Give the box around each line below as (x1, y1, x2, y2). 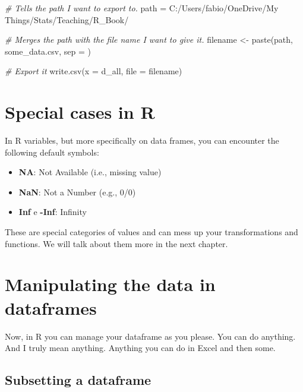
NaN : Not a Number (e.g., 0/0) (18, 185, 136, 198)
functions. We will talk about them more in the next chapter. (5, 237, 228, 249)
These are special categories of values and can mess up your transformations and (5, 226, 298, 238)
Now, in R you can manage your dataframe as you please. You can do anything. (5, 330, 296, 342)
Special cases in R (5, 100, 155, 124)
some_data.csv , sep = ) (5, 45, 91, 57)
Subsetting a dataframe (5, 371, 151, 389)
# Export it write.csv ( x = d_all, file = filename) (5, 65, 182, 77)
